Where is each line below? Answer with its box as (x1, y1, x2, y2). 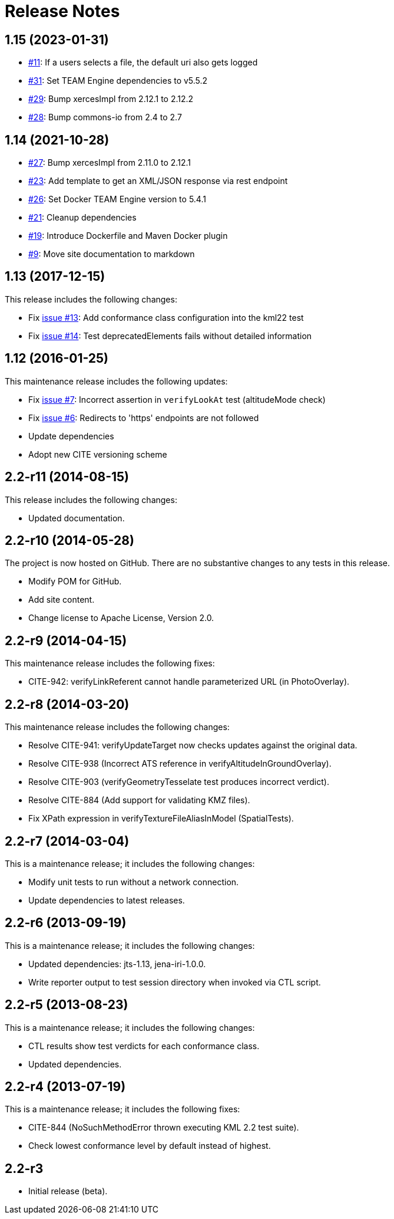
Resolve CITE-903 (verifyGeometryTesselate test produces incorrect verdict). (28, 777, 329, 787)
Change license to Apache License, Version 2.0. (28, 613, 214, 623)
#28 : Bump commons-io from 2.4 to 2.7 (28, 112, 182, 123)
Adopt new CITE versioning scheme (28, 449, 167, 459)
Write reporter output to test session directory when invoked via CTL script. (28, 977, 321, 987)
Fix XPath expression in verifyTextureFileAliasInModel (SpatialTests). (28, 813, 294, 824)
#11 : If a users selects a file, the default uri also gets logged (28, 57, 258, 68)
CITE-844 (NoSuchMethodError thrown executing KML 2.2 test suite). (28, 1122, 299, 1133)
